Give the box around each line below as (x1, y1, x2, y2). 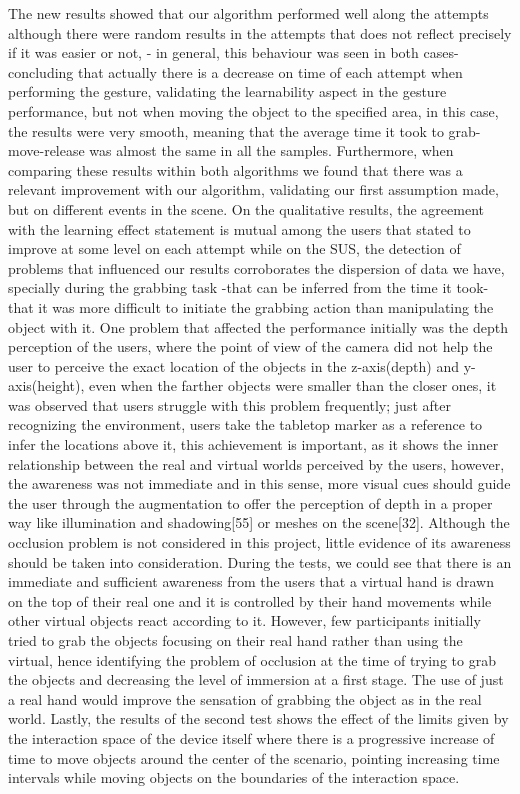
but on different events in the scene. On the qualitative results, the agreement (8, 198, 484, 219)
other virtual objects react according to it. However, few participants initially (8, 610, 481, 631)
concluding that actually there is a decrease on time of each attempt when (8, 61, 463, 82)
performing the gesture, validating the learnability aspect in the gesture (8, 81, 447, 102)
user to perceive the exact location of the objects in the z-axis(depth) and (8, 355, 460, 376)
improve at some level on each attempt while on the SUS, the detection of (8, 238, 461, 259)
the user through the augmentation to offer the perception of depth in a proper (8, 492, 493, 513)
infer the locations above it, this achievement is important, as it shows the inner (8, 434, 499, 455)
